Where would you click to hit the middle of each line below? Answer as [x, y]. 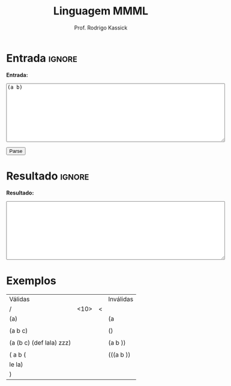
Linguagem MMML [101, 11]
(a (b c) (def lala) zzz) [40, 342]
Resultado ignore [48, 176]
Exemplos [31, 281]
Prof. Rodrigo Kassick [101, 28]
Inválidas [121, 299]
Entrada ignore [42, 58]
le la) [16, 364]
